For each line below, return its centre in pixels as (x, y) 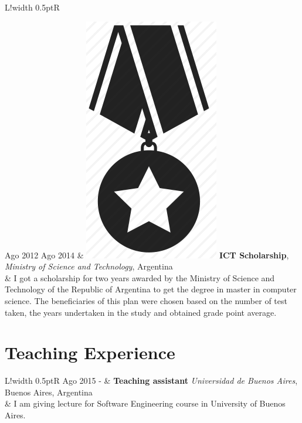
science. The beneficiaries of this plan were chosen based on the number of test (146, 300)
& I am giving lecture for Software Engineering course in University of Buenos (145, 403)
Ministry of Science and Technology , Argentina (89, 266)
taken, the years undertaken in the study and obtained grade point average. (141, 312)
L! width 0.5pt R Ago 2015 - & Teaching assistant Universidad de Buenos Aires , (151, 381)
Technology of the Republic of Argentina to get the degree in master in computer (151, 289)
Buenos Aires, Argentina (49, 392)
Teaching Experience (90, 352)
